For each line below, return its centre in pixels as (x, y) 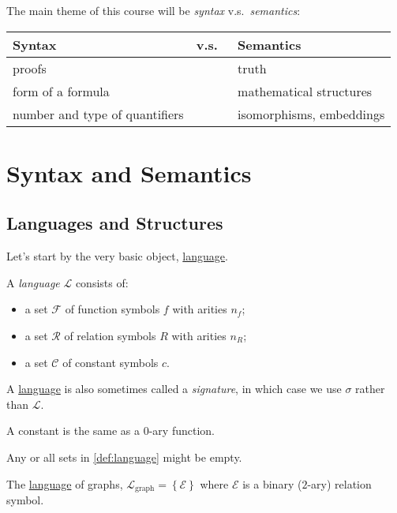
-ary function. (182, 431)
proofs (30, 68)
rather (370, 389)
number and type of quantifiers (98, 114)
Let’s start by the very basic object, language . (117, 256)
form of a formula (61, 91)
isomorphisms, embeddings (311, 114)
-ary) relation (339, 483)
